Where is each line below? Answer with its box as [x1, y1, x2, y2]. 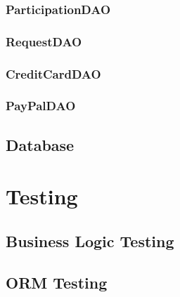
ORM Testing [6, 271, 108, 293]
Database [6, 133, 75, 155]
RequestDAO [6, 32, 82, 50]
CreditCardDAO [6, 65, 101, 82]
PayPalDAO [6, 97, 76, 114]
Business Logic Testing [6, 230, 174, 251]
